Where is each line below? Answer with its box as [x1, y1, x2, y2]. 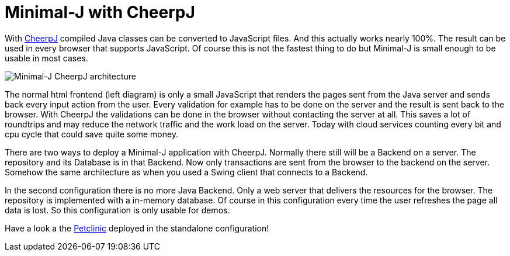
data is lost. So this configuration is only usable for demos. [5, 205, 230, 215]
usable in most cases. [5, 53, 88, 63]
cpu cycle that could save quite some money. [5, 129, 179, 139]
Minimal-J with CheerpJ [5, 2, 195, 22]
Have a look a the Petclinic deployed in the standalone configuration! [5, 223, 269, 233]
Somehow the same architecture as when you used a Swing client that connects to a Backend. [5, 167, 368, 177]
